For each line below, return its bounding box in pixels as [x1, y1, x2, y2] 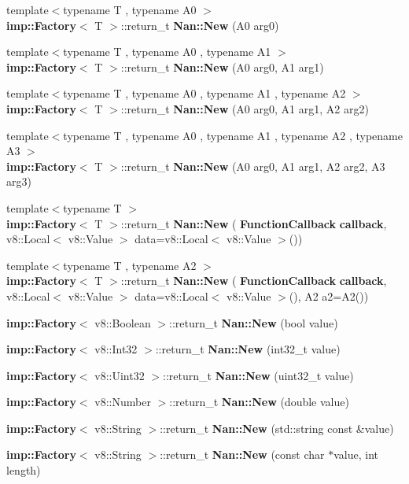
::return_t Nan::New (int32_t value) [155, 341, 341, 357]
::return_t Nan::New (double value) [169, 393, 349, 410]
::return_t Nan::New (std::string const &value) [160, 419, 394, 436]
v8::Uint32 [94, 367, 145, 383]
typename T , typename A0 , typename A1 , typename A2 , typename [63, 127, 403, 143]
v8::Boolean [94, 314, 151, 331]
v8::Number [94, 393, 151, 410]
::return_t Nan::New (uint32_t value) [163, 367, 354, 383]
